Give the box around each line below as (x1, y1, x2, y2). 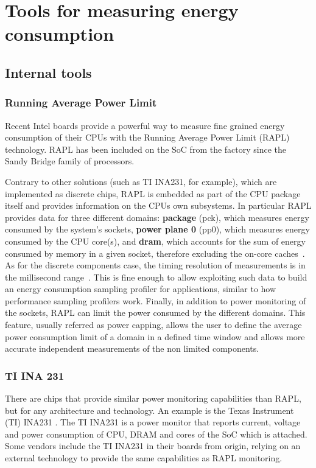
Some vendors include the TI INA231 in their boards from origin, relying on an (5, 439, 301, 452)
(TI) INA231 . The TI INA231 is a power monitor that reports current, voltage (5, 416, 301, 428)
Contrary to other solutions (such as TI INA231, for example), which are (5, 175, 277, 187)
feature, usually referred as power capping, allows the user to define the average (5, 318, 302, 331)
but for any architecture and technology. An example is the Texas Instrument (5, 403, 294, 416)
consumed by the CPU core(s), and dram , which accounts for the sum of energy (5, 234, 306, 247)
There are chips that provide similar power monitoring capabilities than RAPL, (5, 392, 301, 405)
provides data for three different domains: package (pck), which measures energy (5, 211, 309, 223)
